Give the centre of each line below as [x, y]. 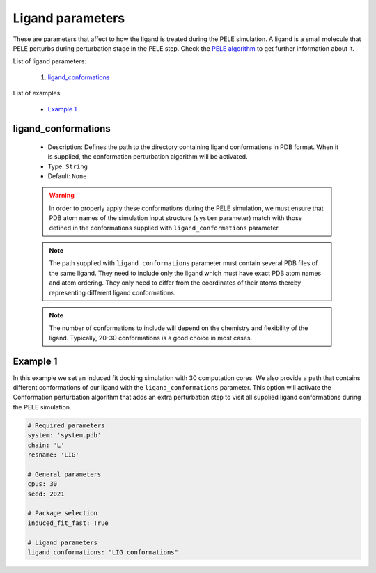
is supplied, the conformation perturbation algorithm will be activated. [148, 157]
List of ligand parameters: [50, 61]
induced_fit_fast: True [68, 523]
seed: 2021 [46, 494]
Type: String [68, 166]
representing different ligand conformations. [112, 292]
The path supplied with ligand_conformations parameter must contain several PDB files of [183, 263]
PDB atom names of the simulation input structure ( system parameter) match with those [175, 218]
